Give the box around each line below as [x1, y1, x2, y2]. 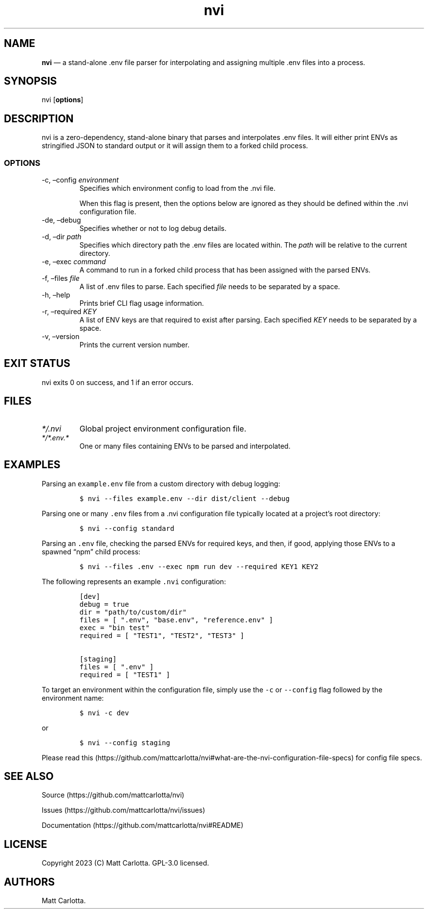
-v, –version [42, 332, 80, 341]
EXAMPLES [4, 458, 61, 471]
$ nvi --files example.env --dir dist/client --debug [79, 494, 290, 502]
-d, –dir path [42, 232, 82, 241]
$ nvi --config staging [79, 738, 171, 747]
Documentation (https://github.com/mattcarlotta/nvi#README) [42, 821, 244, 830]
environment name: [42, 693, 104, 702]
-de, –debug [42, 216, 81, 225]
